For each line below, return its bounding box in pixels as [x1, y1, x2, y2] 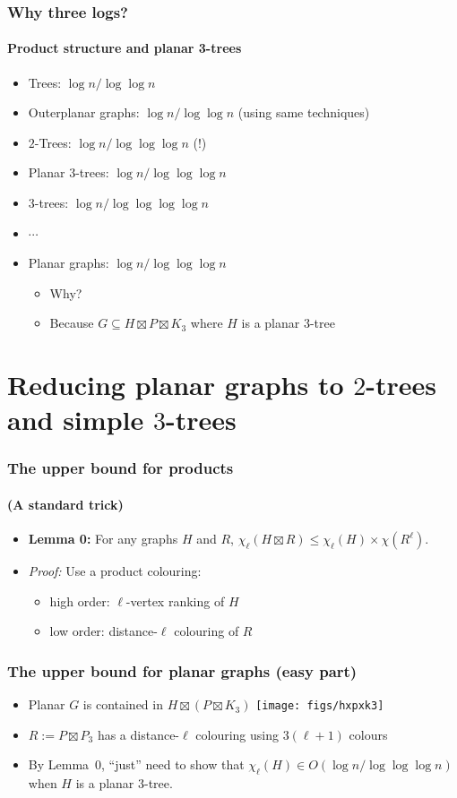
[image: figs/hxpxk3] [255, 699, 384, 713]
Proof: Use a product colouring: [28, 562, 202, 580]
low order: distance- [49, 622, 158, 640]
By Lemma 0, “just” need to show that [28, 755, 245, 774]
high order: [49, 591, 110, 610]
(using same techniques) [237, 103, 370, 122]
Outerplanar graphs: [28, 103, 140, 122]
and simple [7, 401, 144, 438]
